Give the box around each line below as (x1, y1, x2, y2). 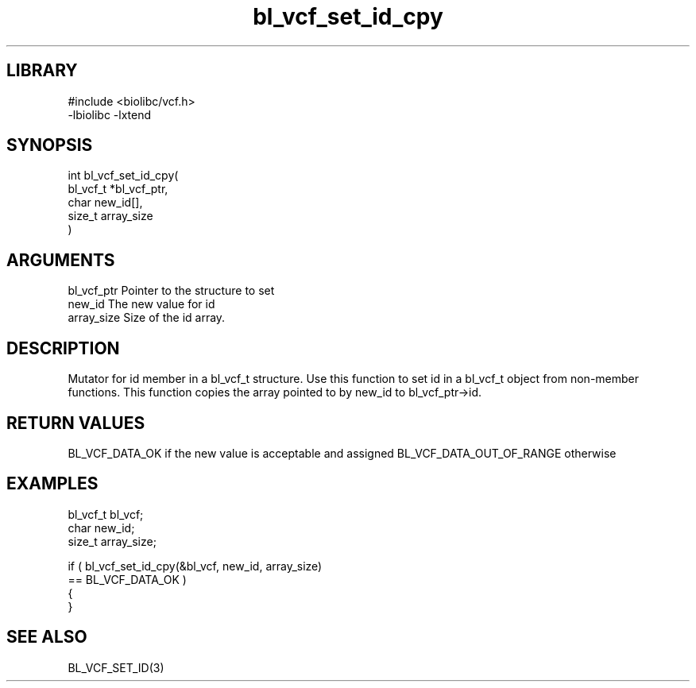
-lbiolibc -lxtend (68, 107, 152, 122)
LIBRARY (6, 60, 78, 81)
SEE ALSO (6, 627, 87, 647)
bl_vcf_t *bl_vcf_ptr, (68, 182, 168, 196)
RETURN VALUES (6, 412, 145, 433)
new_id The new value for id (68, 297, 215, 311)
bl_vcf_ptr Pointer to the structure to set (68, 284, 275, 298)
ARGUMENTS (6, 249, 115, 270)
